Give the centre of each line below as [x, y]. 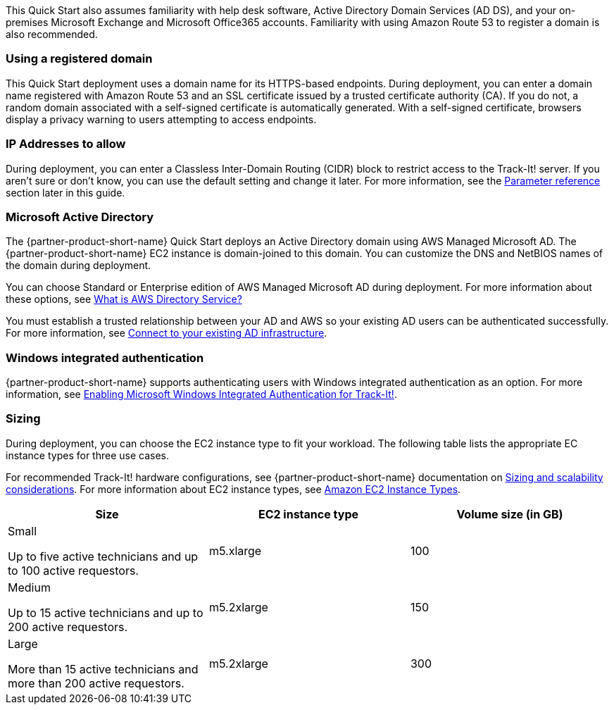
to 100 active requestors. [73, 570]
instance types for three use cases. [87, 455]
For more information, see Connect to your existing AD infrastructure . [167, 333]
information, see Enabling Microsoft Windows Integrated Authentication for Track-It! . [201, 394]
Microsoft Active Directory [80, 217]
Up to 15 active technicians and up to [106, 612]
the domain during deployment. [79, 266]
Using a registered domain [79, 59]
